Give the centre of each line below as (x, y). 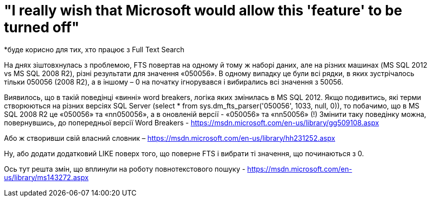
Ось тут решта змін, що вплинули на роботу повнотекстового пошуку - (125, 169)
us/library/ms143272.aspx (46, 177)
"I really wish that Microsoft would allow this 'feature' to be (203, 10)
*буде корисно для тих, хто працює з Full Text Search (94, 49)
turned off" (42, 27)
